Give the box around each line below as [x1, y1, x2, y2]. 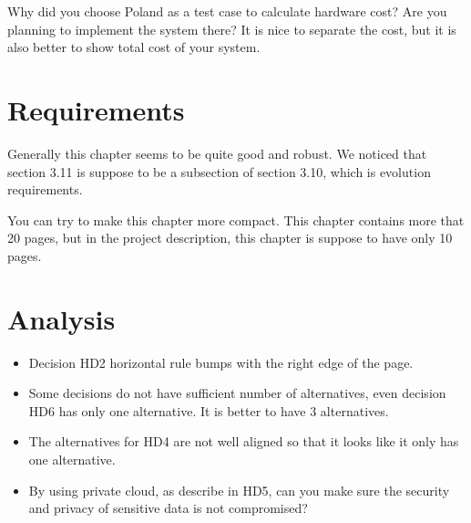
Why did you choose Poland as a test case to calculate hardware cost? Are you [7, 2, 447, 20]
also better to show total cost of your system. [7, 37, 261, 57]
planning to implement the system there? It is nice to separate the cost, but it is [7, 19, 456, 38]
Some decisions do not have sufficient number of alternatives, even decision [28, 383, 446, 403]
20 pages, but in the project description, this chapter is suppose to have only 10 [7, 228, 453, 247]
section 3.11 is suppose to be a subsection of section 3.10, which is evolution [7, 162, 431, 181]
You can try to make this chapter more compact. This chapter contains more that [7, 210, 465, 229]
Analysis [7, 299, 116, 337]
